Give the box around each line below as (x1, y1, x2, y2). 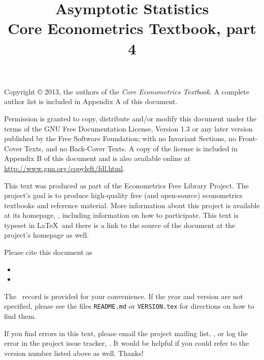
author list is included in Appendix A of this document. (4, 96, 178, 107)
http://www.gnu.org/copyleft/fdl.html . (4, 162, 125, 173)
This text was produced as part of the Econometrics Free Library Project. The (4, 180, 249, 190)
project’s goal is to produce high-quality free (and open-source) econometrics (4, 190, 243, 201)
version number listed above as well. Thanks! (4, 347, 144, 358)
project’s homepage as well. (4, 230, 89, 240)
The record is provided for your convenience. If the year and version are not (4, 290, 244, 301)
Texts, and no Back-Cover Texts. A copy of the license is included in (24, 143, 238, 153)
